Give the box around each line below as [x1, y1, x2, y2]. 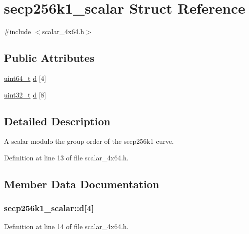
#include [4, 26, 31, 37]
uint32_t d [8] [4, 89, 46, 99]
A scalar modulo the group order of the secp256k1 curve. [4, 136, 174, 146]
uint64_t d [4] [4, 73, 46, 83]
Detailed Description [4, 113, 111, 128]
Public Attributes [4, 50, 95, 65]
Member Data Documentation [4, 176, 160, 191]
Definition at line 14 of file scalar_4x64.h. [4, 221, 129, 231]
